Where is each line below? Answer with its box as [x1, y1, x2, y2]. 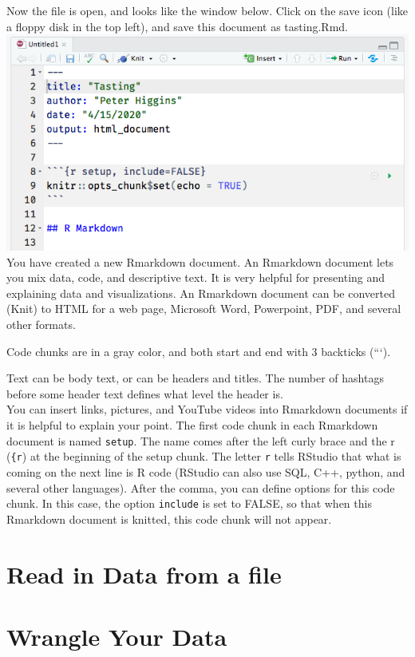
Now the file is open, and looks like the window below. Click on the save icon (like [6, 2, 409, 18]
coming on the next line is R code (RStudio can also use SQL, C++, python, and [6, 463, 405, 480]
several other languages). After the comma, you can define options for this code [6, 479, 395, 496]
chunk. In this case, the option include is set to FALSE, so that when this [6, 495, 372, 512]
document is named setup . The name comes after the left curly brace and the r [6, 432, 395, 449]
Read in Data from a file [6, 557, 282, 590]
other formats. [6, 316, 76, 333]
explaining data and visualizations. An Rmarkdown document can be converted [6, 284, 395, 301]
